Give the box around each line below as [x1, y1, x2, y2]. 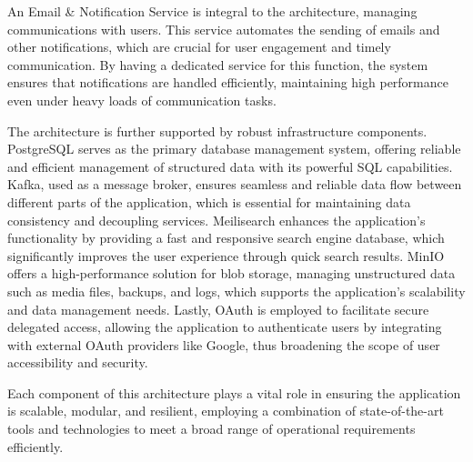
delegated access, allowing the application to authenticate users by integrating [7, 317, 442, 336]
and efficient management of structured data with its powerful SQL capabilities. [7, 156, 453, 176]
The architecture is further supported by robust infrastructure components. [7, 121, 428, 140]
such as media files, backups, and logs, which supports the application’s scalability [7, 281, 466, 300]
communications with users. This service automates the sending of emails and [7, 19, 440, 38]
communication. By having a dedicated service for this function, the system [7, 55, 428, 74]
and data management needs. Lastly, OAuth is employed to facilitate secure [7, 299, 429, 318]
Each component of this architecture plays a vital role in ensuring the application [7, 383, 461, 402]
